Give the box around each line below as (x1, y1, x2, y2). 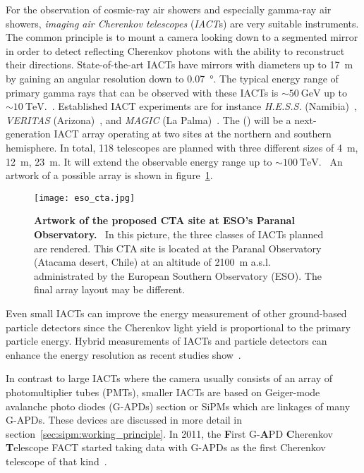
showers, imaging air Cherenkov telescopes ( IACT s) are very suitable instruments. (6, 16, 359, 30)
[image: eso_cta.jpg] (34, 192, 135, 203)
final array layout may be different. (34, 282, 186, 297)
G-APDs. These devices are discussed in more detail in (6, 412, 243, 427)
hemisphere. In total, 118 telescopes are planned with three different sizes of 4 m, (6, 140, 358, 154)
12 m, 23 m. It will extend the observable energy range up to (6, 154, 272, 168)
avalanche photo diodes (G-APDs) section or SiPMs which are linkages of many (6, 398, 351, 413)
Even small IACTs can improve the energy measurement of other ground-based (6, 305, 347, 320)
